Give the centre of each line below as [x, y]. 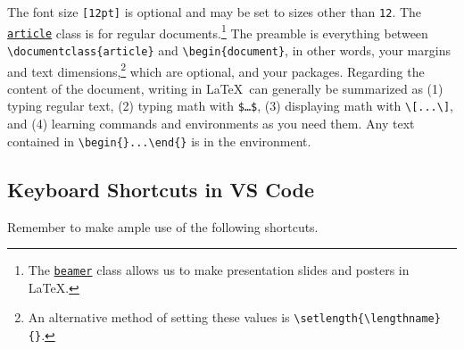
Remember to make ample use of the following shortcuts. [163, 226]
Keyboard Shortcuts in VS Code [161, 189]
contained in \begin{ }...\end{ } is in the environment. [159, 141]
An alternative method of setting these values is [159, 317]
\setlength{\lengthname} [367, 319]
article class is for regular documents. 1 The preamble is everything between [218, 31]
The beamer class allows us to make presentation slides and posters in [219, 270]
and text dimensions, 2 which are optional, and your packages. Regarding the [216, 70]
